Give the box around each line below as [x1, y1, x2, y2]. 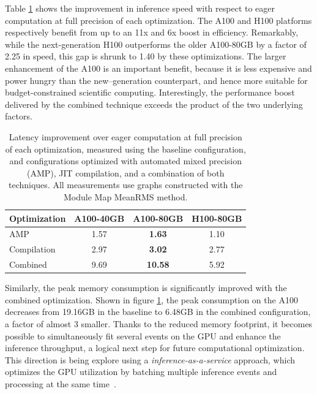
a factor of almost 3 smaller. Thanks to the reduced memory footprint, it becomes [5, 317, 313, 330]
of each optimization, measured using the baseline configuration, [5, 142, 246, 155]
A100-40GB [74, 211, 125, 224]
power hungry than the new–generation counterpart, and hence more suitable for [5, 74, 308, 86]
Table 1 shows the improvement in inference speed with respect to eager [5, 2, 275, 14]
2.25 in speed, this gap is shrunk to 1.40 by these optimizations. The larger [5, 50, 286, 63]
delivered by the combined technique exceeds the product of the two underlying [5, 97, 303, 110]
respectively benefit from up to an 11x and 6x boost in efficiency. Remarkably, [5, 26, 299, 39]
